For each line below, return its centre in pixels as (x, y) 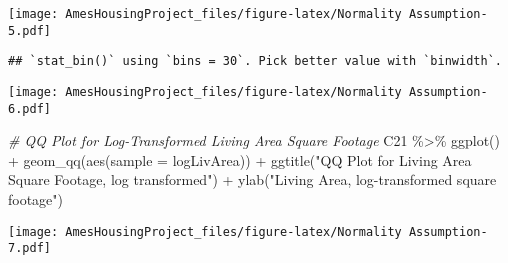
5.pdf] (29, 30)
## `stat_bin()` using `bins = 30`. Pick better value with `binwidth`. (255, 61)
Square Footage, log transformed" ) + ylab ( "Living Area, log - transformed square (252, 179)
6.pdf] (29, 108)
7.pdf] (29, 248)
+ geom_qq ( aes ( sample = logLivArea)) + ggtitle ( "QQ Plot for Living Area (240, 159)
